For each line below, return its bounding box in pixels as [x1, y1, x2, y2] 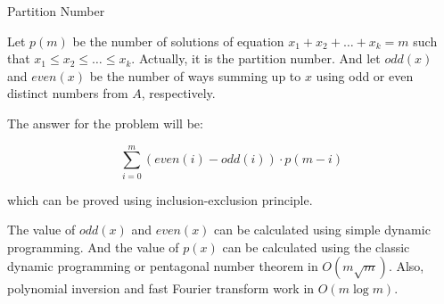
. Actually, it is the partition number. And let [131, 49, 381, 68]
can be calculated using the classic [222, 237, 410, 256]
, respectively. [141, 84, 216, 103]
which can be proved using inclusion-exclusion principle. [7, 190, 313, 209]
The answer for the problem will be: [7, 113, 203, 132]
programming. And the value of [7, 237, 179, 256]
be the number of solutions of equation [72, 31, 284, 50]
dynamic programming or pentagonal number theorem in [7, 257, 318, 275]
